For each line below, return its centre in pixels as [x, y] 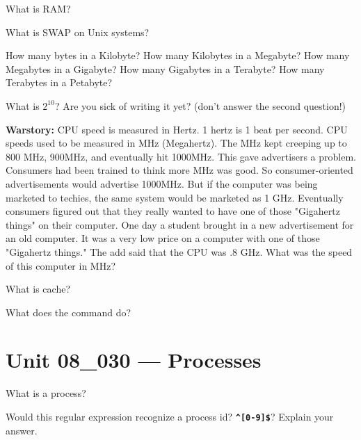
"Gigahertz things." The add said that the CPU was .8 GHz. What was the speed [179, 251]
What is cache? [38, 289]
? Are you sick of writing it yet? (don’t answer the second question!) [200, 105]
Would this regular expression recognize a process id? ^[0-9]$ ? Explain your [170, 416]
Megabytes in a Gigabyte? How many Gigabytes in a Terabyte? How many [165, 68]
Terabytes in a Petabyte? [59, 82]
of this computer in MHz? [61, 265]
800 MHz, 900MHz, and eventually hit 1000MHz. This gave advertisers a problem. [181, 156]
